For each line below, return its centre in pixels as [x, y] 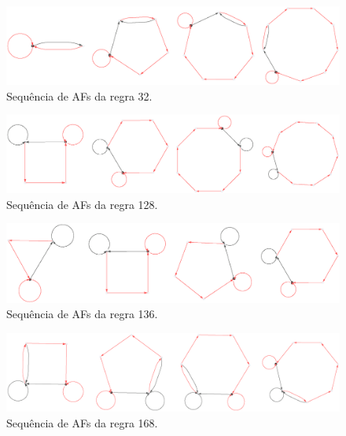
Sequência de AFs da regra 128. [82, 204]
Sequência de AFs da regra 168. [82, 422]
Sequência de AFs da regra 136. [82, 314]
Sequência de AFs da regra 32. [79, 95]
